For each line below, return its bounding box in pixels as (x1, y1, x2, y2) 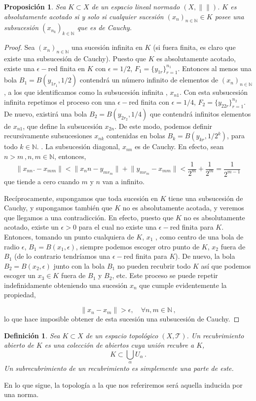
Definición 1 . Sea (4, 330, 60, 340)
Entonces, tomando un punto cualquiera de (4, 231, 134, 241)
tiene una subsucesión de (168, 193, 243, 203)
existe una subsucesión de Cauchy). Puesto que (4, 53, 146, 63)
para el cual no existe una (78, 222, 157, 232)
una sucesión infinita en (71, 42, 143, 52)
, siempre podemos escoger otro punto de (75, 241, 200, 251)
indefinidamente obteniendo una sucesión (4, 280, 128, 290)
